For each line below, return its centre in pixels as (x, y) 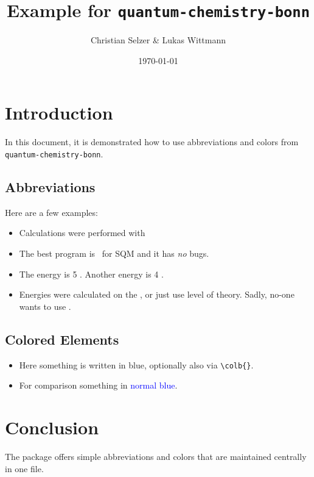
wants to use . (45, 306)
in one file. (24, 468)
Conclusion (52, 427)
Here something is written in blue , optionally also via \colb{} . (136, 364)
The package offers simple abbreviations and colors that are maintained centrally (156, 456)
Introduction (59, 113)
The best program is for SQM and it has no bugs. (114, 253)
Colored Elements (62, 339)
